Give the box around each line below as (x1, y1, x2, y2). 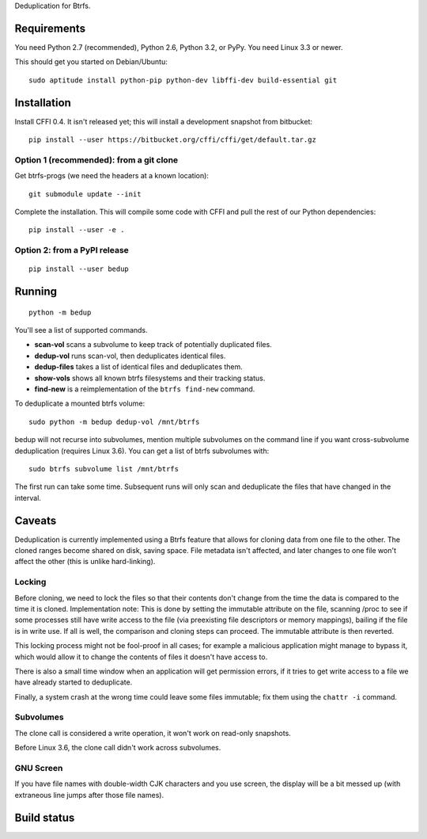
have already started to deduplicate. (14, 677, 133, 687)
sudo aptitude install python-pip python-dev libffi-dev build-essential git (28, 75, 338, 85)
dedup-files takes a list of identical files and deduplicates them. (34, 362, 243, 372)
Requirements (14, 21, 86, 35)
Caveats (14, 513, 57, 527)
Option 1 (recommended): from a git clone (14, 154, 179, 166)
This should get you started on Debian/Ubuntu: (14, 57, 168, 67)
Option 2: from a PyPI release (14, 245, 130, 256)
